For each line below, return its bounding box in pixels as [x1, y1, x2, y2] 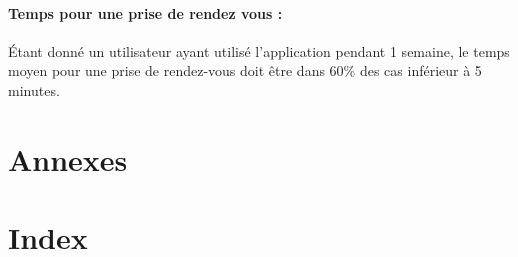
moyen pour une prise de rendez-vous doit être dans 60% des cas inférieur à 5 [8, 60, 482, 81]
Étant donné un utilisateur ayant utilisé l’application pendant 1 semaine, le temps [8, 40, 510, 61]
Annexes [8, 138, 128, 179]
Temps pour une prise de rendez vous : [8, 2, 283, 23]
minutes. [8, 79, 60, 100]
